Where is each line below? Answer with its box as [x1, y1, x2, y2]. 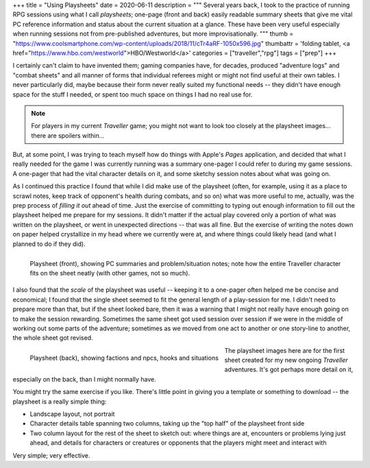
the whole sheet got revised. [12, 334, 93, 342]
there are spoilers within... [31, 131, 105, 140]
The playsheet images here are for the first [224, 346, 345, 354]
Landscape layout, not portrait [29, 410, 115, 418]
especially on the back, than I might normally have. [12, 375, 157, 383]
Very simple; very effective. [12, 451, 90, 459]
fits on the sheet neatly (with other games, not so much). [29, 269, 190, 278]
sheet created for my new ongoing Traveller [224, 356, 349, 365]
